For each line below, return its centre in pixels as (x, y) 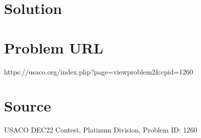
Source (28, 106)
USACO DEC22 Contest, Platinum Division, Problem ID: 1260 (101, 130)
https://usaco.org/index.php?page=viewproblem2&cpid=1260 (99, 71)
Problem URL (54, 47)
